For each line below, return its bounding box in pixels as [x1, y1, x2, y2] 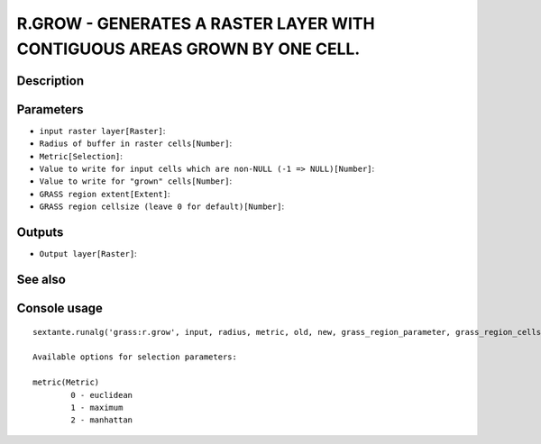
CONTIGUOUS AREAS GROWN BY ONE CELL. [16, 39, 361, 59]
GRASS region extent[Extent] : [39, 188, 170, 199]
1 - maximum [70, 402, 124, 412]
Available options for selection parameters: [32, 352, 238, 362]
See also [16, 271, 67, 287]
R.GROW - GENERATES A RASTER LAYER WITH [16, 14, 375, 33]
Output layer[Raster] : [39, 249, 137, 259]
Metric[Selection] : [39, 150, 124, 161]
